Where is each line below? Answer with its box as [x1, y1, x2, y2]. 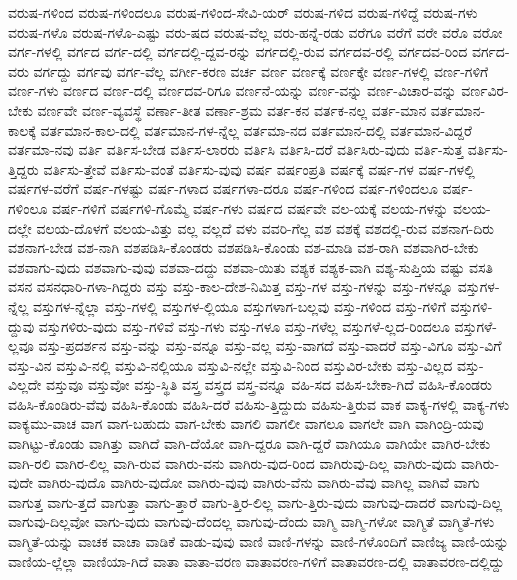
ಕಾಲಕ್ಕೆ [8, 119, 36, 140]
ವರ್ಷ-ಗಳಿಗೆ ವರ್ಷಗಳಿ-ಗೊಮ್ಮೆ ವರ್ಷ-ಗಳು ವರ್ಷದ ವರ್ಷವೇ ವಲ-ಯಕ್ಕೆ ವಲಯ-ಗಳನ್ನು [52, 197, 449, 218]
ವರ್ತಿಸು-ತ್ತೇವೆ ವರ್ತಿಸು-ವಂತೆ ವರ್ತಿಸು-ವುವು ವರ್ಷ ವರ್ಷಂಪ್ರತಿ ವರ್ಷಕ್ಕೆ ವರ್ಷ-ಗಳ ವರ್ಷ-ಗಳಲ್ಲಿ [43, 158, 475, 179]
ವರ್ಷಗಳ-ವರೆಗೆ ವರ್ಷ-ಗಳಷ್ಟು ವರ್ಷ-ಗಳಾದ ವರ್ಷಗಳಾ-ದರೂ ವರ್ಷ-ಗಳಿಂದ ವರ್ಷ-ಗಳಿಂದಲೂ [8, 178, 438, 199]
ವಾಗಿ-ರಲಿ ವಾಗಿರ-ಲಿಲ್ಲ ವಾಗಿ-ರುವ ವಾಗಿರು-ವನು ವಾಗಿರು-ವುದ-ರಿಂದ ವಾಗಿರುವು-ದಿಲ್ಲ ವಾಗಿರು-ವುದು [8, 452, 457, 473]
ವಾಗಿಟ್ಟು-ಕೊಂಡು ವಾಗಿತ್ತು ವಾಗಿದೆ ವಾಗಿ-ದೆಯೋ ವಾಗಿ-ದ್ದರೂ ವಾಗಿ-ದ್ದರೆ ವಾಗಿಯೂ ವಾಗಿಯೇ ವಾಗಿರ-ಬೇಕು [8, 433, 491, 454]
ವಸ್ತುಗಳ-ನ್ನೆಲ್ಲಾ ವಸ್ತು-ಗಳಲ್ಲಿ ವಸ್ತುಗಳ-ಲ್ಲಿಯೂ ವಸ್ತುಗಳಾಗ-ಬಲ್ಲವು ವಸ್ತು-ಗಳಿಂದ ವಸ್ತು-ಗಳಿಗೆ [33, 295, 446, 316]
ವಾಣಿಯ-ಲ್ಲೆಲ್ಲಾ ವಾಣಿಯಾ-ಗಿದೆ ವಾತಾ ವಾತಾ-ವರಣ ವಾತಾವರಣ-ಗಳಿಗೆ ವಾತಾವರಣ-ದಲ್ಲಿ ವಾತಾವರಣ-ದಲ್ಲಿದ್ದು [8, 550, 505, 571]
